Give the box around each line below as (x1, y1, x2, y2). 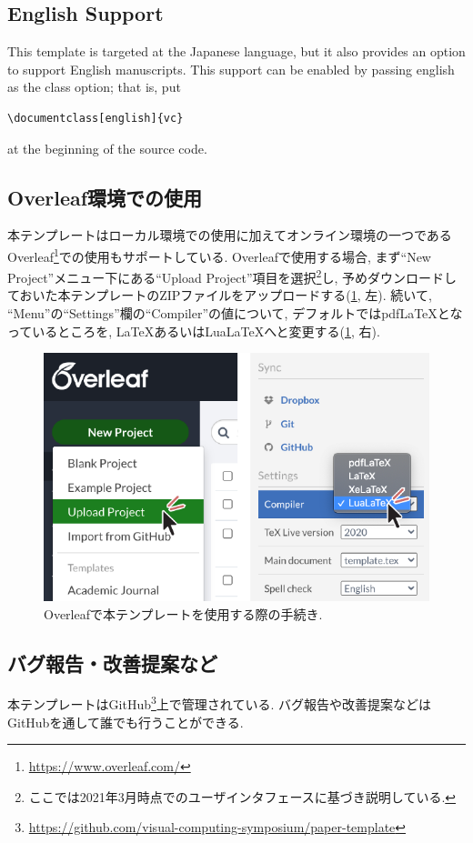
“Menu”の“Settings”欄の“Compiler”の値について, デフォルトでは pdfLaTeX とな (7, 304, 463, 323)
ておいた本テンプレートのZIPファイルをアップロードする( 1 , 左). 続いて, (7, 286, 432, 305)
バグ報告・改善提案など (7, 648, 217, 677)
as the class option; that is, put (7, 77, 181, 96)
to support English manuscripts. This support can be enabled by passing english (7, 59, 455, 78)
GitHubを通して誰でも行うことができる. (7, 712, 244, 731)
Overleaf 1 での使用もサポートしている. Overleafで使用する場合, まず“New (7, 244, 431, 266)
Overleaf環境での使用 (7, 183, 203, 211)
